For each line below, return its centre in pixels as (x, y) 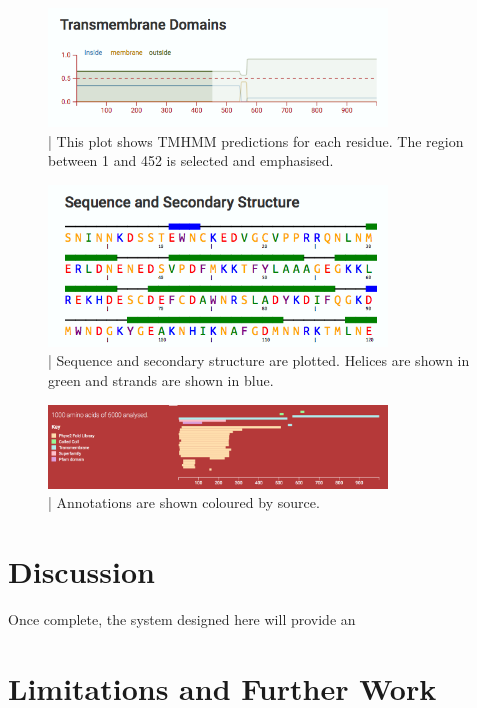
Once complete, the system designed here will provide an (182, 619)
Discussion (81, 571)
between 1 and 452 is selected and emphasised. (191, 160)
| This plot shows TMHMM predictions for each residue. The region (256, 140)
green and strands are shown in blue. (161, 379)
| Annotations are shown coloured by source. (184, 502)
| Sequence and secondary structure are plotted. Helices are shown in (259, 360)
